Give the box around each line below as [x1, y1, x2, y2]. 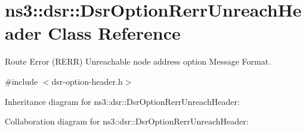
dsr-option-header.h [51, 75, 123, 87]
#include [5, 75, 38, 87]
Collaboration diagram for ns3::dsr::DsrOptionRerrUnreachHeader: [5, 115, 249, 127]
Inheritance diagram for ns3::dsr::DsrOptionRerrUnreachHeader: [5, 95, 240, 107]
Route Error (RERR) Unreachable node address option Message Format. [5, 55, 271, 68]
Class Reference [48, 21, 181, 45]
